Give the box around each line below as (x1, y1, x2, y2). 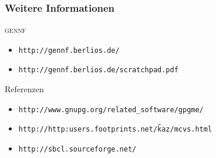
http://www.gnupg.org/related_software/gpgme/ (18, 105, 204, 114)
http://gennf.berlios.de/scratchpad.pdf (18, 66, 178, 75)
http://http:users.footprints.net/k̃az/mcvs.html (18, 125, 212, 134)
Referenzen (5, 83, 44, 95)
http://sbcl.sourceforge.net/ (18, 145, 137, 154)
